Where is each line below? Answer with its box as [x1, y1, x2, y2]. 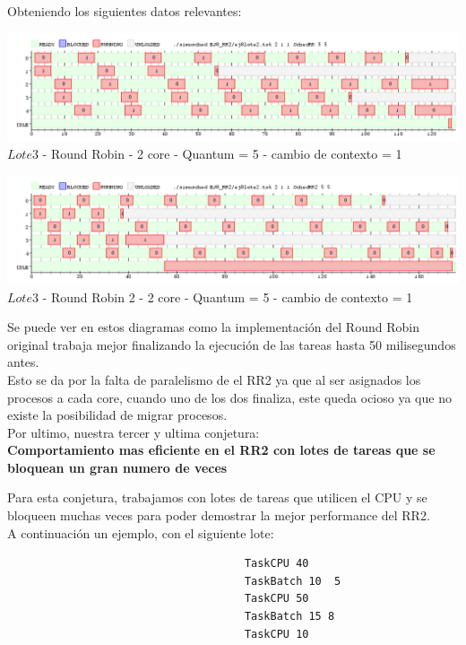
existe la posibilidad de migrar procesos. [7, 405, 228, 424]
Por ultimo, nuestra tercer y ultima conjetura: [7, 423, 260, 441]
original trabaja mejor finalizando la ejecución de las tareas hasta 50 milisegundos [7, 335, 456, 353]
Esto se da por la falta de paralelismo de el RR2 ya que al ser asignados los [7, 370, 421, 388]
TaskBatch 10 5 [244, 574, 341, 588]
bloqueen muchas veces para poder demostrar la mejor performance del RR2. [7, 506, 430, 525]
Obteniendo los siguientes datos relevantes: [7, 2, 242, 20]
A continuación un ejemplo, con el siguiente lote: [7, 523, 274, 542]
